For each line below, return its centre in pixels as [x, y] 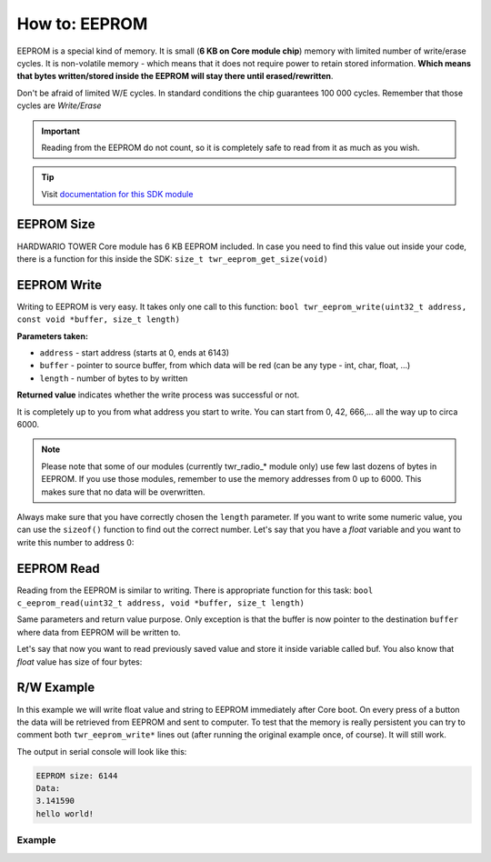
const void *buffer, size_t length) [99, 320]
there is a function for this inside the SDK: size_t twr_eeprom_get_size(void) [173, 258]
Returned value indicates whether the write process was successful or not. [158, 395]
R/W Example [56, 688]
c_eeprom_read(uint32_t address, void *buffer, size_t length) [160, 603]
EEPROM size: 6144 [77, 776]
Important [61, 131]
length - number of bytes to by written [114, 378]
